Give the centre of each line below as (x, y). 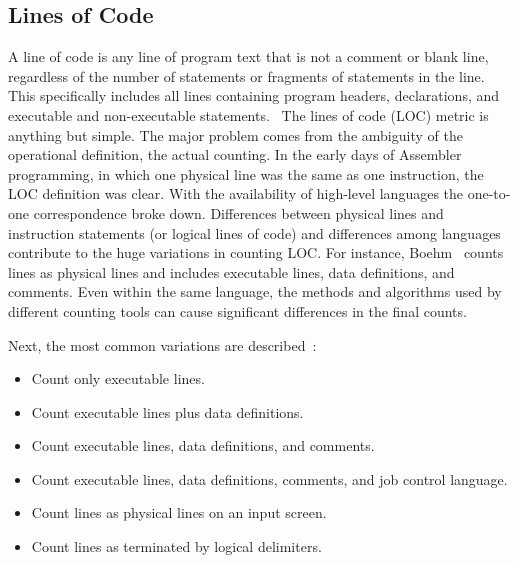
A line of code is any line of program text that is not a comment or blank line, (248, 56)
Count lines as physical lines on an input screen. (179, 512)
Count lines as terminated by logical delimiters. (176, 546)
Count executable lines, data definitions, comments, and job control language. (269, 478)
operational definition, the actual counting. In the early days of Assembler (235, 154)
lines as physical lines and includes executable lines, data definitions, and (231, 271)
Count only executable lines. (118, 378)
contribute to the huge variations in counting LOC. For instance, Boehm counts (256, 252)
